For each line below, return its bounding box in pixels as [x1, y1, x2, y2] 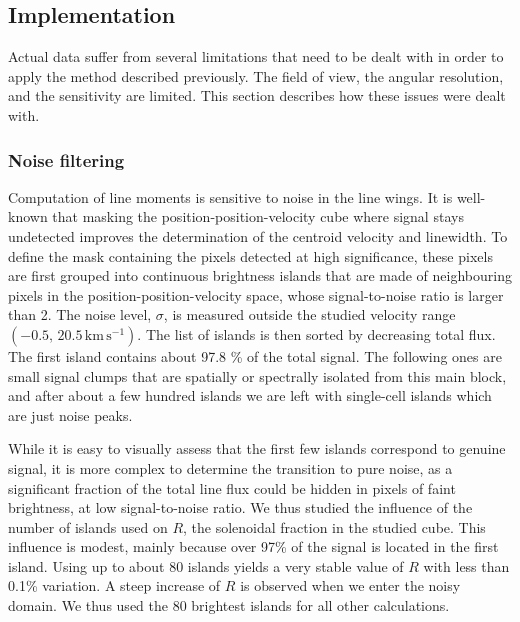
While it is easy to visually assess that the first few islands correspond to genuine [8, 438, 506, 459]
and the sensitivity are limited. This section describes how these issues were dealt [8, 85, 506, 106]
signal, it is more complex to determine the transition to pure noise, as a [8, 457, 453, 478]
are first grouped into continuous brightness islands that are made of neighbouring [8, 265, 512, 286]
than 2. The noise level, [8, 304, 152, 325]
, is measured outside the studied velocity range [163, 304, 456, 325]
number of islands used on [8, 516, 168, 537]
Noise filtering [8, 147, 125, 172]
